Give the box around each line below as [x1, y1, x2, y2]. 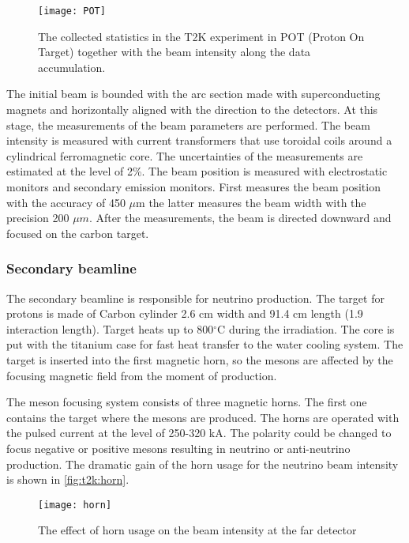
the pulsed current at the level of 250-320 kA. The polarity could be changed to [6, 424, 392, 441]
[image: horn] [38, 499, 112, 511]
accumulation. [38, 58, 106, 75]
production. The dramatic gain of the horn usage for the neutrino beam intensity [6, 455, 399, 472]
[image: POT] [38, 6, 106, 17]
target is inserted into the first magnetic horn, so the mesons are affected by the [6, 351, 393, 368]
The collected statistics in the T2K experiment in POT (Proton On [38, 28, 365, 44]
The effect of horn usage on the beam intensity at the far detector [38, 522, 357, 538]
